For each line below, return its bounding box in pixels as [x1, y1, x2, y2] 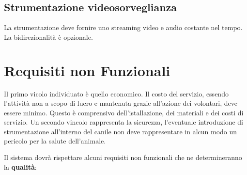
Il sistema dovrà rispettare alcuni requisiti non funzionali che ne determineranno [4, 152, 242, 162]
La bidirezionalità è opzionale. [4, 32, 93, 42]
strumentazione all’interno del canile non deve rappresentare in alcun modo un [4, 126, 237, 136]
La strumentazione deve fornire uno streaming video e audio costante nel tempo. [4, 22, 243, 32]
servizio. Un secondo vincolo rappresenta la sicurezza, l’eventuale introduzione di [4, 117, 244, 127]
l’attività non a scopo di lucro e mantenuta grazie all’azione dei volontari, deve [4, 98, 238, 108]
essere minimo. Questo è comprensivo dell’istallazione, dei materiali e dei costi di [4, 107, 244, 117]
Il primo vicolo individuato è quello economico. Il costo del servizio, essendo [4, 88, 229, 98]
